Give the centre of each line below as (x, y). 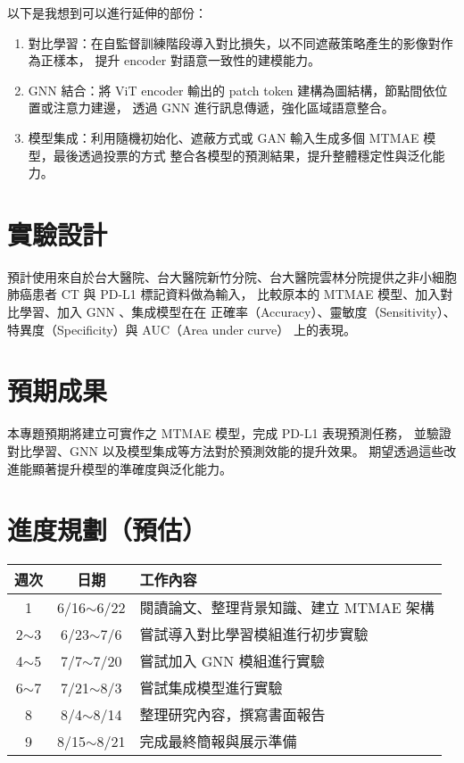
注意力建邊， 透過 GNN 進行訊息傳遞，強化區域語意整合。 (224, 108)
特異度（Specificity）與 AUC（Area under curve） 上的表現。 (182, 329)
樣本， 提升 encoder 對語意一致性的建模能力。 (186, 60)
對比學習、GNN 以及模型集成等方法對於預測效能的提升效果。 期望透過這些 (226, 450)
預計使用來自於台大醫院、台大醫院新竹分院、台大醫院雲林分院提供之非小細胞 (232, 276)
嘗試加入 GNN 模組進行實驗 (232, 661)
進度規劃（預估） (108, 530)
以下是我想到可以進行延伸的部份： (107, 12)
